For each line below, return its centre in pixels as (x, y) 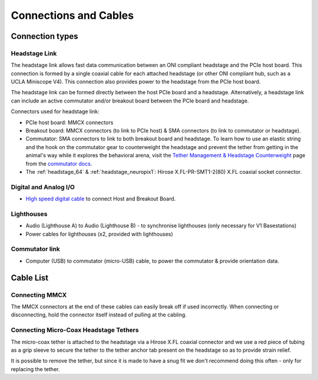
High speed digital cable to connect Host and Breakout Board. (101, 199)
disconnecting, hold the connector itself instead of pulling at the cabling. (99, 315)
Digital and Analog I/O (43, 187)
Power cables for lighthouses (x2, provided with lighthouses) (99, 234)
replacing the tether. (35, 369)
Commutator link (35, 249)
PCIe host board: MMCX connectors (69, 122)
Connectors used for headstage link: (55, 111)
